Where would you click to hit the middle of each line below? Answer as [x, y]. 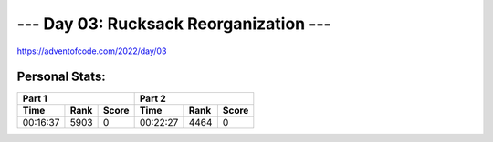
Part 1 [35, 98]
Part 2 [152, 98]
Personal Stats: [62, 77]
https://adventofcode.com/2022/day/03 [92, 51]
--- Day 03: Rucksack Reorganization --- [174, 24]
